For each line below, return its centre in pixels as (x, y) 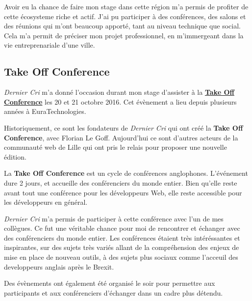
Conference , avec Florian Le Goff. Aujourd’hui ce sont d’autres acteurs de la (121, 137)
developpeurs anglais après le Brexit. (59, 266)
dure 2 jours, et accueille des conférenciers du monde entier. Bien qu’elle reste (121, 182)
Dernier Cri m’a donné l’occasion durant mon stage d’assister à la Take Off (119, 92)
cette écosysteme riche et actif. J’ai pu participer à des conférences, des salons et (125, 16)
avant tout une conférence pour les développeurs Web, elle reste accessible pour (123, 192)
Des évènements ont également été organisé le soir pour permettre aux (110, 283)
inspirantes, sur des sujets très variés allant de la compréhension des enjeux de (122, 247)
